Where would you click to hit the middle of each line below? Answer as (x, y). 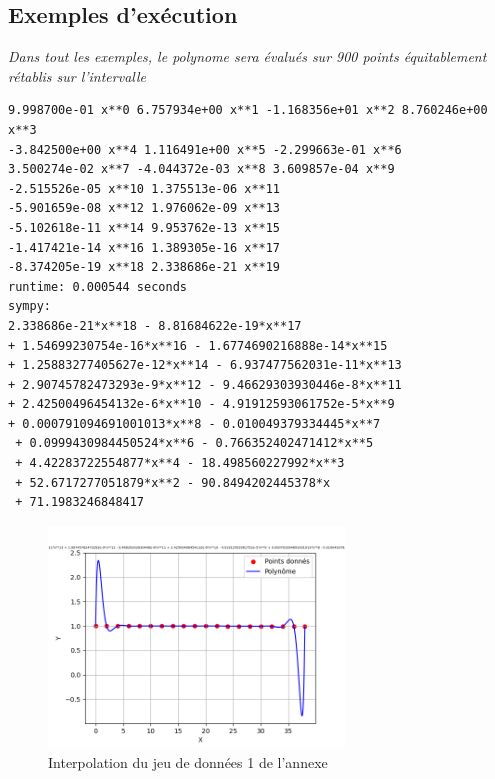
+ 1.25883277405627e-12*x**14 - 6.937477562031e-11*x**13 (205, 365)
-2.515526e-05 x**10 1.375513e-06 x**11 (144, 188)
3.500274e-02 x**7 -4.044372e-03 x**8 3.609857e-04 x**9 (201, 169)
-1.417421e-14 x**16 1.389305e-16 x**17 (144, 247)
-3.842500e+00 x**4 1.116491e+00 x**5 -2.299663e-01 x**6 (205, 149)
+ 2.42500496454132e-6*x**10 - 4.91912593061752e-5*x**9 (201, 404)
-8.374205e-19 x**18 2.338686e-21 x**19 (144, 267)
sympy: (29, 306)
